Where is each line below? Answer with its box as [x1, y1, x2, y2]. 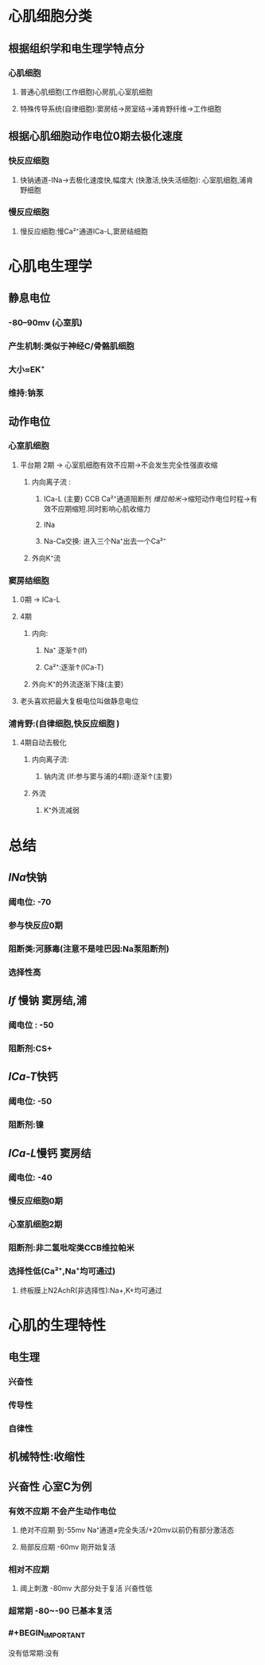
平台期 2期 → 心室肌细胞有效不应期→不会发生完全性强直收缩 [19, 460, 218, 469]
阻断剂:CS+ [8, 1043, 53, 1054]
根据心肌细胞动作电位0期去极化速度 [8, 129, 183, 143]
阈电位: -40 [8, 1172, 53, 1184]
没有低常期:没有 [8, 1647, 60, 1658]
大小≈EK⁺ [8, 364, 45, 375]
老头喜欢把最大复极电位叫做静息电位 [19, 697, 139, 706]
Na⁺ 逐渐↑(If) [43, 646, 88, 655]
